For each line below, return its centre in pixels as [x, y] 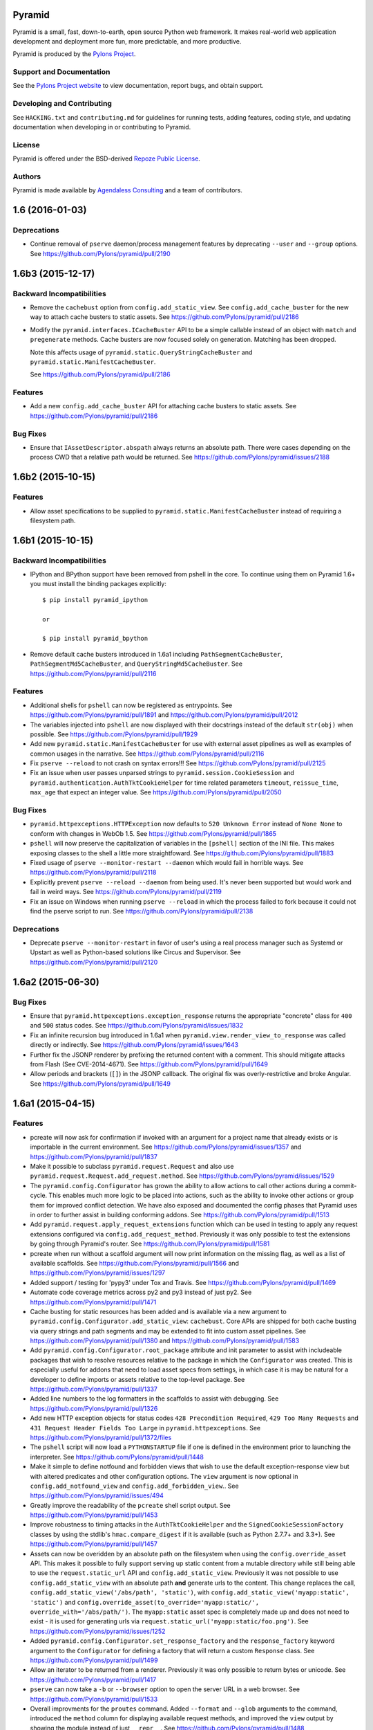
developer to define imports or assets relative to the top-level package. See [137, 1379]
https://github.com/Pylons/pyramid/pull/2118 [93, 873]
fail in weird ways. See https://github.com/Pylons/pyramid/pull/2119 [126, 892]
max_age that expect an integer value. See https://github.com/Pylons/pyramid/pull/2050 [156, 792]
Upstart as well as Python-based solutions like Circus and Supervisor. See [135, 952]
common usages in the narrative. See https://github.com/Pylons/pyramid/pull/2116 [147, 754]
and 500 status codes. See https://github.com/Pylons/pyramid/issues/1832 [137, 1026]
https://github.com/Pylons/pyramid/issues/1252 [98, 1631]
